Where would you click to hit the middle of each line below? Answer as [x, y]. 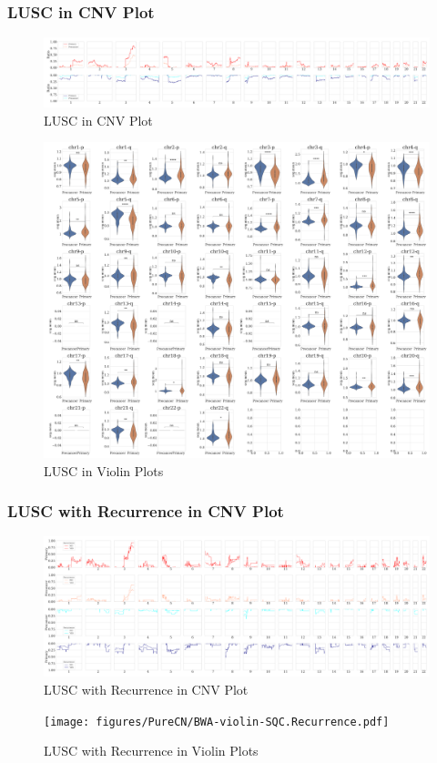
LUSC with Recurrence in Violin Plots [151, 751]
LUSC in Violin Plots [104, 470]
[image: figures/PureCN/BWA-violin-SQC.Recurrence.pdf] [217, 722]
